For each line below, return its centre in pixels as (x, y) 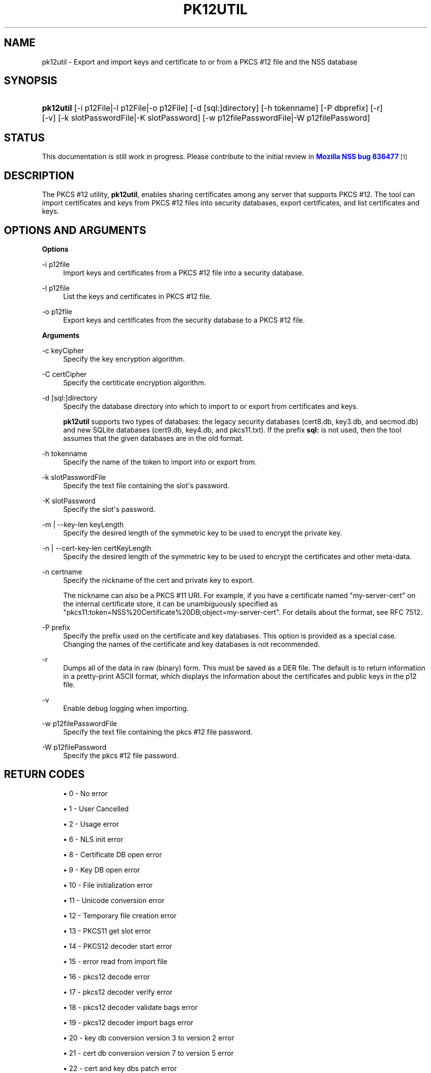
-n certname (62, 571)
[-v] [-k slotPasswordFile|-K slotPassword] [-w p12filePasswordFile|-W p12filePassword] (206, 118)
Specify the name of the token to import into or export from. (160, 462)
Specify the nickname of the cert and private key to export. (159, 580)
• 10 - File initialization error (108, 885)
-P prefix (56, 627)
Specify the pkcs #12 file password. (121, 755)
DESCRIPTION (39, 175)
